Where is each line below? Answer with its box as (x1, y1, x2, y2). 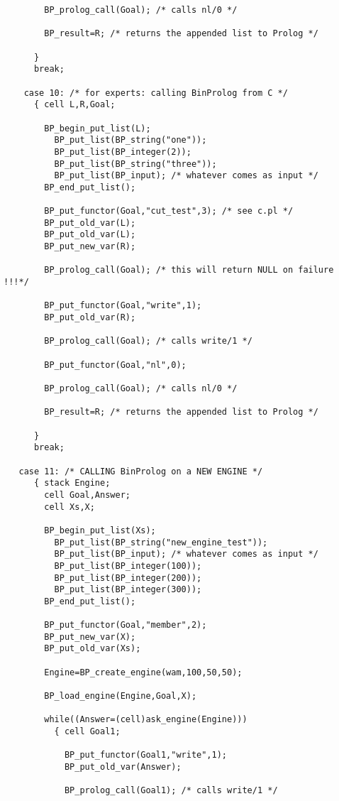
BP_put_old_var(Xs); (44, 643, 141, 654)
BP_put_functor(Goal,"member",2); (44, 620, 207, 631)
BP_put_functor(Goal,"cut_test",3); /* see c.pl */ (44, 206, 294, 217)
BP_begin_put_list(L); (44, 123, 151, 133)
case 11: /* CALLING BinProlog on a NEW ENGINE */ (18, 466, 263, 476)
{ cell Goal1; (54, 726, 121, 737)
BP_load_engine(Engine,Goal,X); (44, 691, 197, 702)
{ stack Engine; (33, 478, 111, 489)
